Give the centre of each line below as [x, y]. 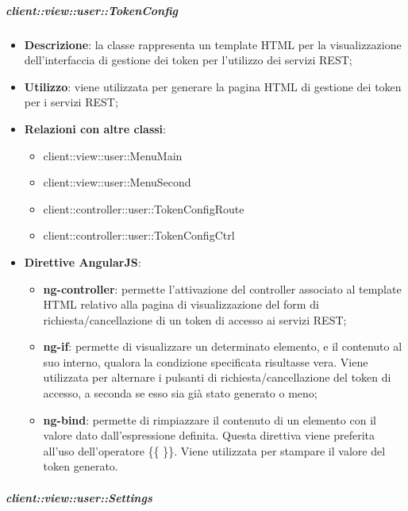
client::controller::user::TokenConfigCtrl [139, 235]
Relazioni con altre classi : [95, 128]
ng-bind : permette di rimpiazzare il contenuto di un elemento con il [210, 419]
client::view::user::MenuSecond [117, 182]
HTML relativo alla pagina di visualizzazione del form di [181, 304]
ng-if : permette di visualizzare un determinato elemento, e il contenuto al [223, 346]
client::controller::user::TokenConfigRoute [144, 208]
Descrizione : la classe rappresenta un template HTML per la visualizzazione [213, 44]
